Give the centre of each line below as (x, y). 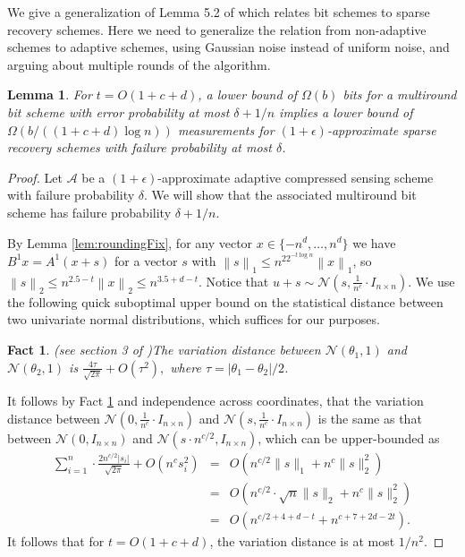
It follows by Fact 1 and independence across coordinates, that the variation (216, 401)
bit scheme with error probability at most (118, 111)
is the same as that (370, 418)
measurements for (226, 129)
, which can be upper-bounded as (349, 437)
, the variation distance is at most (302, 541)
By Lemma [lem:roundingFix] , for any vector (130, 242)
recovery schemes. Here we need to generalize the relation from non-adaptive (217, 29)
